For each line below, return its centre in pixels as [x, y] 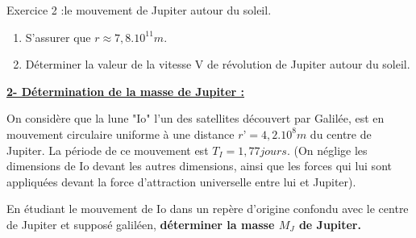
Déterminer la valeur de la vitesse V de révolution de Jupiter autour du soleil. [218, 64]
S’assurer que [58, 37]
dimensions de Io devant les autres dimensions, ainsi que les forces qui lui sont [199, 166]
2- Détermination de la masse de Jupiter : [125, 91]
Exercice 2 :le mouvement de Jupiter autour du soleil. [139, 10]
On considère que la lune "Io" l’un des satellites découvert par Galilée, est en [196, 118]
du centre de [341, 134]
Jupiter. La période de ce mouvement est [108, 150]
